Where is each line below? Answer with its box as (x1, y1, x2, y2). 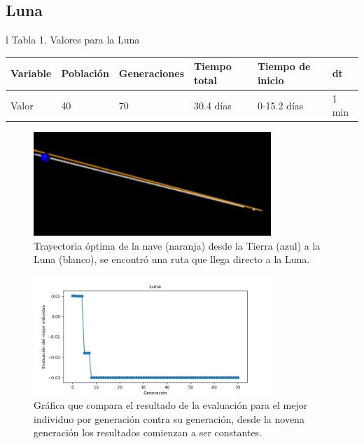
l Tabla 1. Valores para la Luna (6, 32, 140, 47)
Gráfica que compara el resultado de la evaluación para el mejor (34, 398, 308, 412)
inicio (257, 72, 284, 87)
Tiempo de (257, 59, 311, 74)
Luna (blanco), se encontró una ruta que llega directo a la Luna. (34, 252, 310, 267)
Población (61, 66, 109, 81)
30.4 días (194, 97, 232, 112)
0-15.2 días (257, 97, 304, 112)
